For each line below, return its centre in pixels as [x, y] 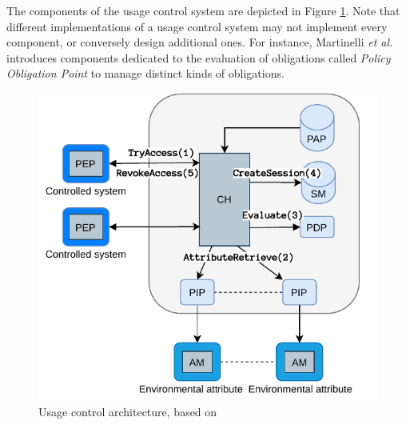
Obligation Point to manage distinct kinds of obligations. [145, 73]
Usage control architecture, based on [128, 412]
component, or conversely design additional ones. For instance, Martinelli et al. [200, 42]
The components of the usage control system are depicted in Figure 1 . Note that [203, 10]
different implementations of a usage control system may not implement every [197, 26]
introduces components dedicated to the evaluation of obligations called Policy [199, 57]
